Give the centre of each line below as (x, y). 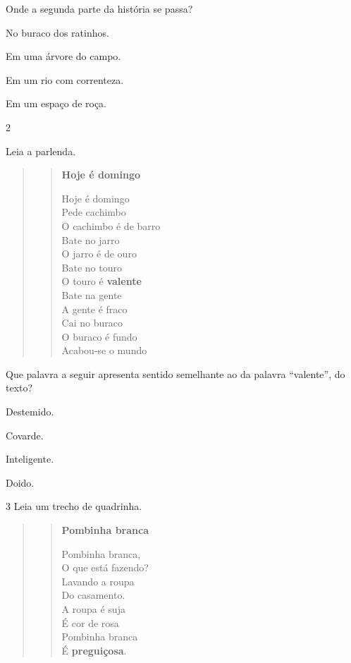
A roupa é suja (93, 609)
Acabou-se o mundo (104, 350)
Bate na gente (92, 294)
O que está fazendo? (105, 567)
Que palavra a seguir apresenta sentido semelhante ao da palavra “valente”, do (175, 373)
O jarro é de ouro (99, 254)
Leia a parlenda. (41, 151)
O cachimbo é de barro (111, 225)
